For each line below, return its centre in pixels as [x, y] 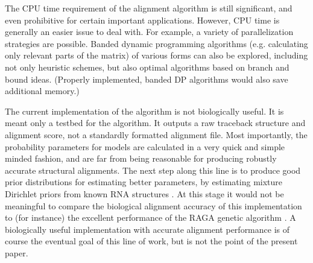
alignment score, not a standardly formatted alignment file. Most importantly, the [156, 134]
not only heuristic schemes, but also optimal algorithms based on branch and [147, 67]
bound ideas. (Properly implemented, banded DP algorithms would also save [147, 79]
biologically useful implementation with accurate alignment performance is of [147, 229]
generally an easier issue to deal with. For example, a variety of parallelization [149, 32]
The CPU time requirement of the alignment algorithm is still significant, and [149, 8]
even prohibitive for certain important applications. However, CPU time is [142, 20]
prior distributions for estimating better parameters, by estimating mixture [144, 182]
